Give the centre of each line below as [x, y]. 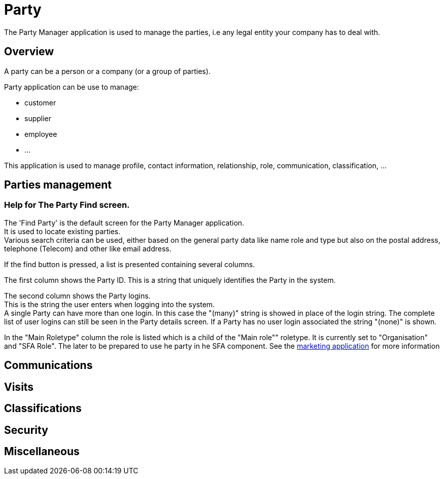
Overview [29, 52]
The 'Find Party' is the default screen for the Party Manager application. [124, 223]
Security [26, 430]
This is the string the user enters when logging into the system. [110, 304]
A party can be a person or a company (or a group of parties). [107, 71]
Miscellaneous [42, 451]
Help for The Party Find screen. [67, 205]
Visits [19, 387]
